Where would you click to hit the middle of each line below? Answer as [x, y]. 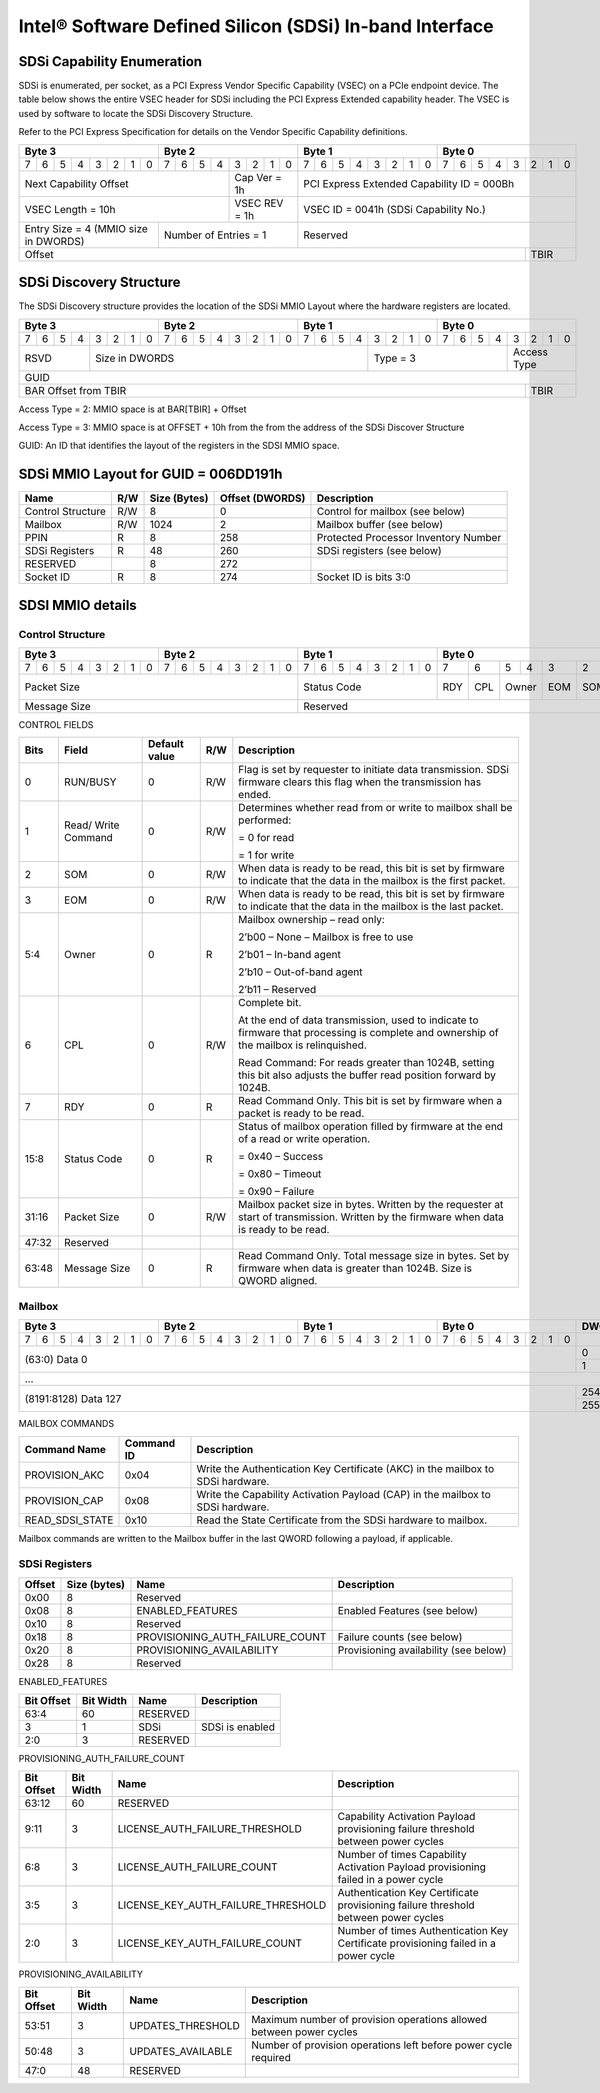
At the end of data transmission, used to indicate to [358, 1020]
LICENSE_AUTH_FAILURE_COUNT [198, 1867]
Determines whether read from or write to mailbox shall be [375, 808]
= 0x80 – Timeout [280, 1174]
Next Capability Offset [76, 183]
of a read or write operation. [304, 1139]
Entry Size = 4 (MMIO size [86, 228]
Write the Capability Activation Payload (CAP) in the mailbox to [344, 1494]
